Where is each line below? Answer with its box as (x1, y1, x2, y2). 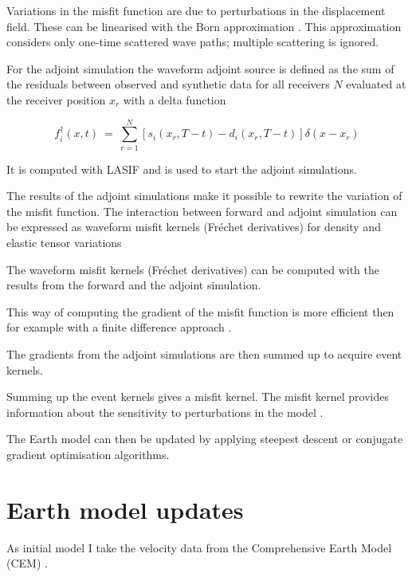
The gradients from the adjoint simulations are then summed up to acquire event (6, 346, 402, 363)
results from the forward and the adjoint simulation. (6, 277, 261, 293)
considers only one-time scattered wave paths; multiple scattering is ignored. (6, 33, 379, 50)
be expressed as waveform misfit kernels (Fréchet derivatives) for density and (6, 218, 381, 235)
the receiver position (6, 91, 106, 108)
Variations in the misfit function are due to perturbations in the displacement (6, 2, 386, 18)
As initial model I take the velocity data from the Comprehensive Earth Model (6, 539, 392, 555)
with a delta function (123, 91, 226, 108)
